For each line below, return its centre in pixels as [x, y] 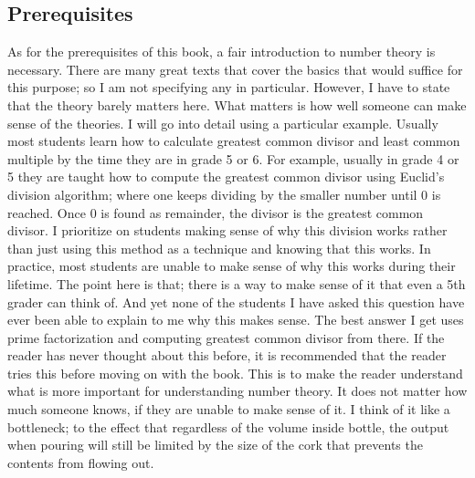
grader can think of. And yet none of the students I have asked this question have [236, 301]
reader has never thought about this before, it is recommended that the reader [227, 355]
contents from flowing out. [81, 462]
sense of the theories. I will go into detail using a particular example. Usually [223, 123]
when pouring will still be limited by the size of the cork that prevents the [215, 445]
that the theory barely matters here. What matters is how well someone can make [237, 104]
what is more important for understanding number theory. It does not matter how [237, 391]
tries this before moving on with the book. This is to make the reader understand [235, 373]
